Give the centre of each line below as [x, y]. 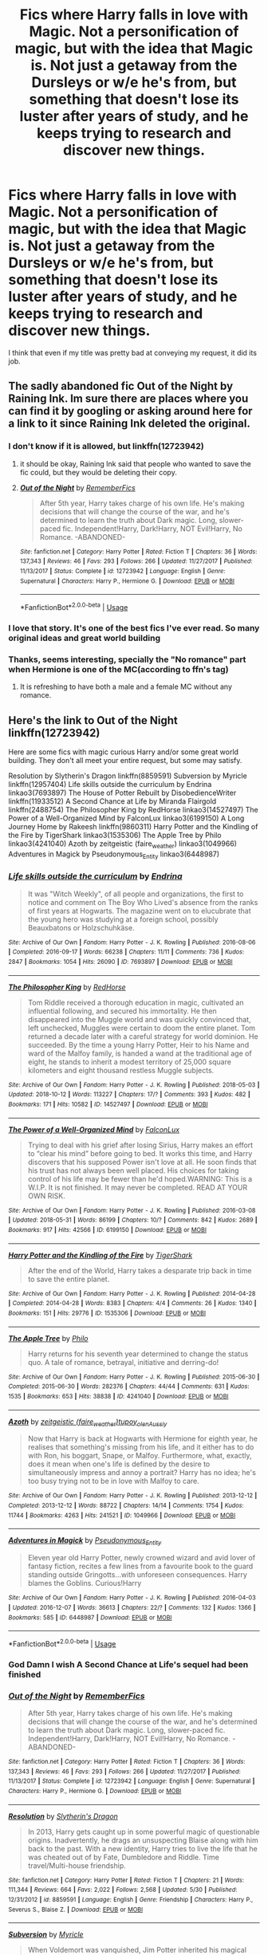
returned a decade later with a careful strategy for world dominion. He [143, 1036]
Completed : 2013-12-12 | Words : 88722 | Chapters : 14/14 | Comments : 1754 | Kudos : [126, 1506]
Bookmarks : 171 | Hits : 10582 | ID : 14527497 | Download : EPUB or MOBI [108, 1105]
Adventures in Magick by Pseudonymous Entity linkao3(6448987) [114, 855]
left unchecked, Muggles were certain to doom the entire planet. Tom [142, 1028]
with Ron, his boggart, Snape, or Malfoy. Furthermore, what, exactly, [140, 1456]
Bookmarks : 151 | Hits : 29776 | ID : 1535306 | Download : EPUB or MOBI [107, 1313]
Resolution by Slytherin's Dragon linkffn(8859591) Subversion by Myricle [128, 776]
